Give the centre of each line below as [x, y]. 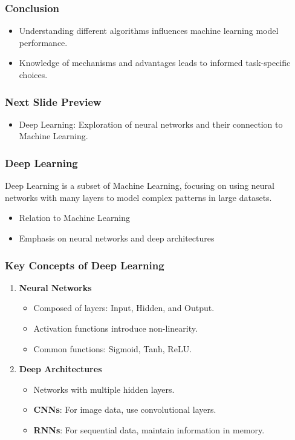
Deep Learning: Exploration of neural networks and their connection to [151, 124]
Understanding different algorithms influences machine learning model [149, 31]
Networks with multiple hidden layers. [104, 389]
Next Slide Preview [53, 101]
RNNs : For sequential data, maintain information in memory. [149, 429]
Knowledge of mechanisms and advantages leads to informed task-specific [155, 63]
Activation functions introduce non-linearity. [115, 328]
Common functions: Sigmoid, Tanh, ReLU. [113, 348]
